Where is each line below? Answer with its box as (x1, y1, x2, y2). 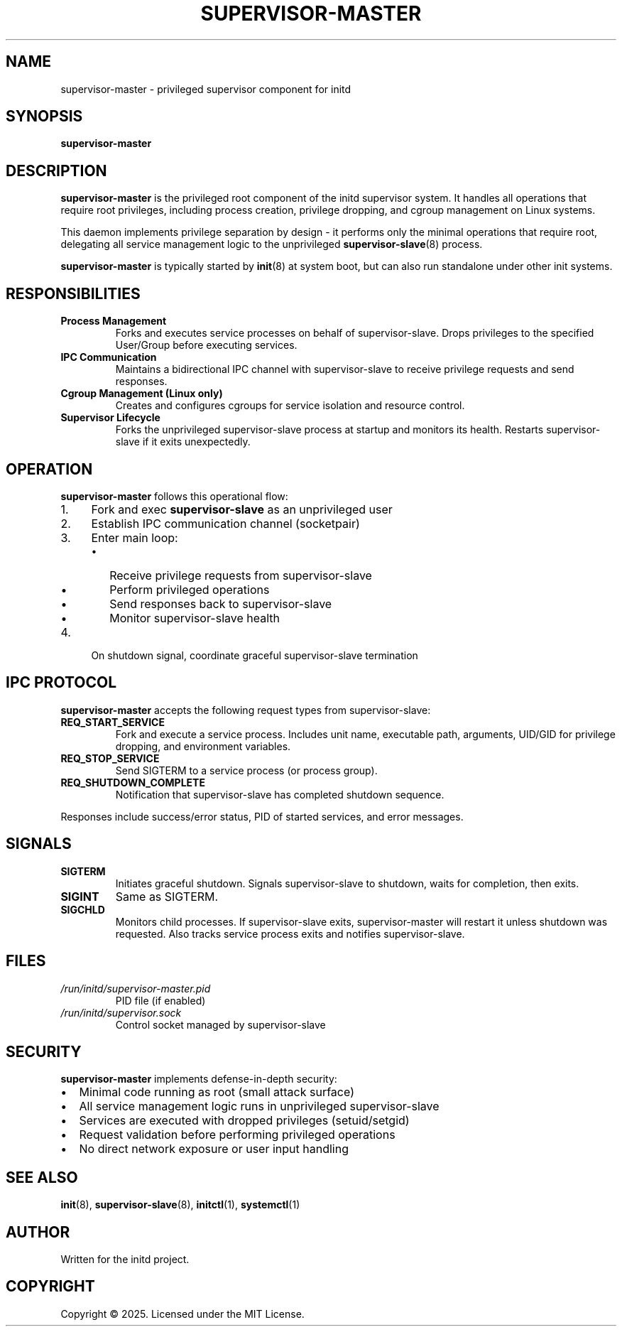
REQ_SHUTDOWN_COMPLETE (60, 776, 205, 789)
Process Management (60, 315, 167, 327)
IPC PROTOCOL (6, 673, 117, 692)
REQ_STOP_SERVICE (60, 752, 160, 764)
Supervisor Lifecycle (60, 411, 160, 424)
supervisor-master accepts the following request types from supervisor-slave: (60, 703, 431, 716)
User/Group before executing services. (115, 339, 298, 352)
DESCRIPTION (6, 161, 107, 180)
